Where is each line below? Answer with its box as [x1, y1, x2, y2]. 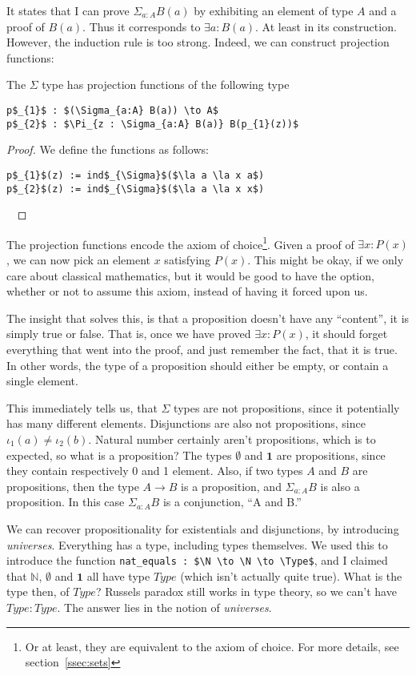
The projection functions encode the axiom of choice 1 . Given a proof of [6, 233, 354, 252]
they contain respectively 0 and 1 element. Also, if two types [6, 462, 303, 479]
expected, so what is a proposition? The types [6, 446, 232, 463]
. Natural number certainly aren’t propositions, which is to [88, 430, 376, 447]
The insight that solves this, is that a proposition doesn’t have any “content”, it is [6, 309, 410, 326]
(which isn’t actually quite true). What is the [180, 567, 402, 584]
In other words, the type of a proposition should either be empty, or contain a [6, 356, 389, 373]
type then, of [6, 583, 70, 600]
